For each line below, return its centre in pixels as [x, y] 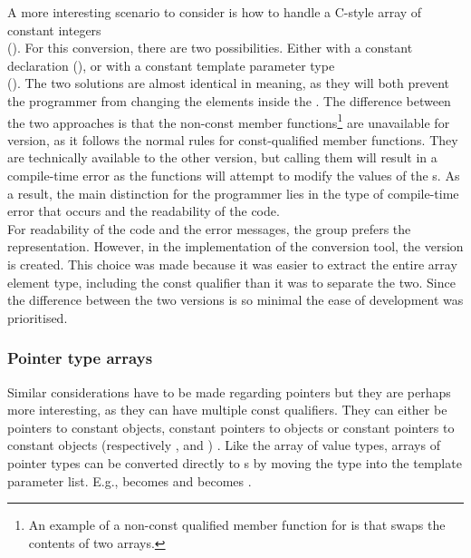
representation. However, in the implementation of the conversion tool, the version [235, 246]
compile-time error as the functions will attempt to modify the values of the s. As [234, 175]
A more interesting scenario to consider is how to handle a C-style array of [215, 12]
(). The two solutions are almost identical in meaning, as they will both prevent [229, 83]
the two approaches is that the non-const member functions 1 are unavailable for [229, 121]
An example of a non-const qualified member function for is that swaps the [237, 525]
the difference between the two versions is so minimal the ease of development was [235, 300]
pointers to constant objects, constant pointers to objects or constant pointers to [231, 427]
